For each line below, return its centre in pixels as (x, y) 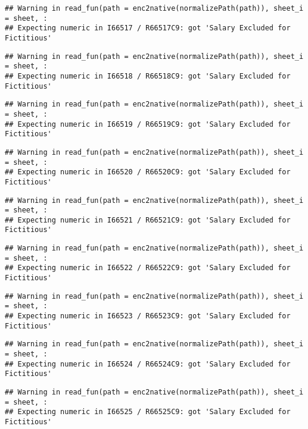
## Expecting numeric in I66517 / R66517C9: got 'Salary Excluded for (148, 28)
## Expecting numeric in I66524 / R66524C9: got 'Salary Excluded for (148, 364)
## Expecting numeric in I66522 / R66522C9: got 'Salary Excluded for (148, 268)
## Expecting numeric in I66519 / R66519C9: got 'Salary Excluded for (148, 124)
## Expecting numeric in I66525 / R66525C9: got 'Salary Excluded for (148, 412)
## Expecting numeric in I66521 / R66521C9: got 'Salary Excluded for (148, 220)
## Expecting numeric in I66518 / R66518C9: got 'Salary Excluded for (148, 76)
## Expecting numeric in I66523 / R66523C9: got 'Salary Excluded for (148, 316)
